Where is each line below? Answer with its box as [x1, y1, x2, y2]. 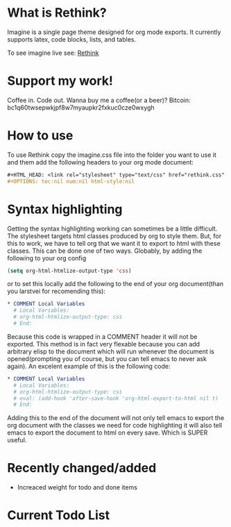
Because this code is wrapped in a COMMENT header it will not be [7, 332, 198, 341]
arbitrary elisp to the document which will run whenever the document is [7, 347, 215, 355]
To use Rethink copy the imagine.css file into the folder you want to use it [7, 151, 217, 159]
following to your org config [7, 253, 87, 262]
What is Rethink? [7, 5, 107, 21]
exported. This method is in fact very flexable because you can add [7, 340, 200, 348]
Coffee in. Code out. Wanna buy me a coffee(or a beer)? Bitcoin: [7, 96, 191, 104]
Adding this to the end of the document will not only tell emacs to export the [7, 414, 225, 422]
